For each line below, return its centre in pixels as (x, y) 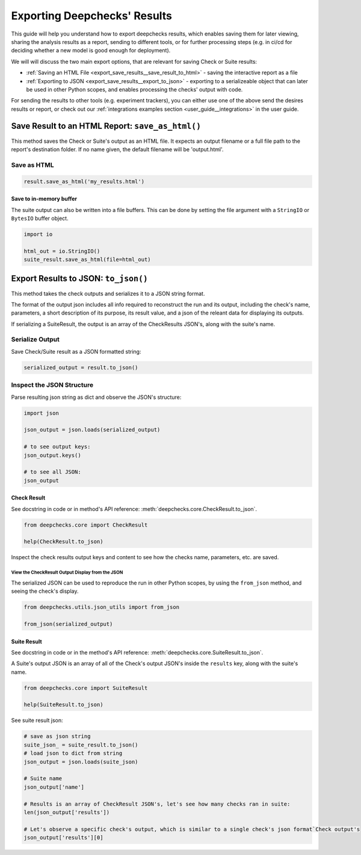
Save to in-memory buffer (44, 199)
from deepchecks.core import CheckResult (86, 525)
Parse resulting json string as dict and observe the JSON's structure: (96, 397)
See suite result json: (37, 721)
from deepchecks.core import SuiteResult (86, 688)
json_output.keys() (52, 455)
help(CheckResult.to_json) (63, 542)
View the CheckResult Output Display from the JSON (67, 572)
